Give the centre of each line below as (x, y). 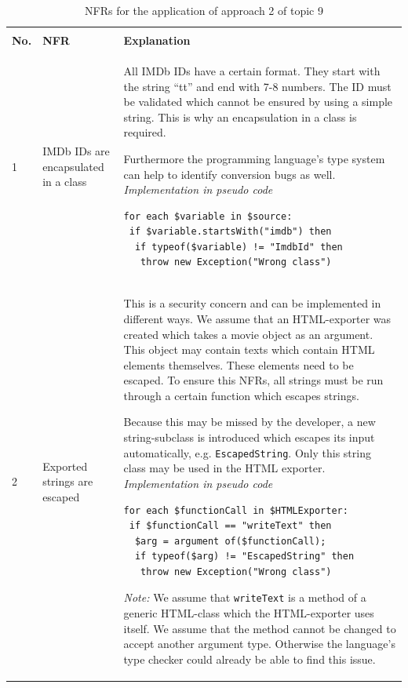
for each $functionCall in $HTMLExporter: (236, 510)
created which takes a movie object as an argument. (248, 334)
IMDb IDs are (76, 151)
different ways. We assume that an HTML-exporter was (257, 318)
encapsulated (73, 166)
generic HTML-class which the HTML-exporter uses (249, 613)
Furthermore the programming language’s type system (254, 158)
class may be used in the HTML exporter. (224, 468)
